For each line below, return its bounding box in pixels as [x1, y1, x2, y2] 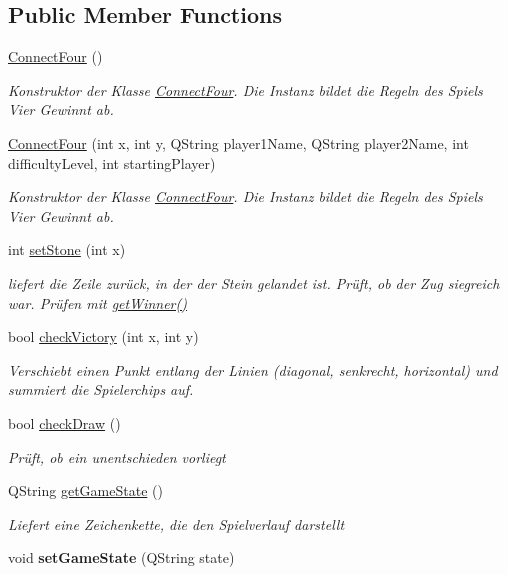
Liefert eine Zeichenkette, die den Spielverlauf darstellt [8, 513, 345, 534]
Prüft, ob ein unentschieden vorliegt [8, 446, 226, 467]
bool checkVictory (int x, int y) [8, 326, 199, 347]
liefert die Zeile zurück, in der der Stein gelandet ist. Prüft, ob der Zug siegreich [8, 272, 500, 293]
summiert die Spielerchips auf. [8, 379, 194, 400]
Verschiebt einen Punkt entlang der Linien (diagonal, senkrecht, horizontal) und [8, 359, 498, 380]
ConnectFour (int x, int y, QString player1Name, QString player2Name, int [8, 132, 469, 153]
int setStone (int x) [8, 239, 126, 260]
